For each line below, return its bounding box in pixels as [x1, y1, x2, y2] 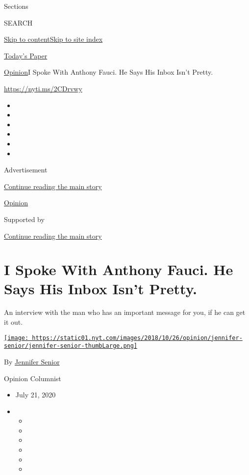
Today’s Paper [4, 50, 48, 60]
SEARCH [4, 17, 33, 28]
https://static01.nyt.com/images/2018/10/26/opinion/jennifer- [32, 334, 243, 341]
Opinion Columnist [4, 373, 61, 383]
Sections [4, 1, 28, 11]
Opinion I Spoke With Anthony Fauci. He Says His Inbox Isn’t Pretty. [4, 67, 213, 77]
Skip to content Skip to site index [4, 34, 103, 44]
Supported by [4, 214, 45, 224]
